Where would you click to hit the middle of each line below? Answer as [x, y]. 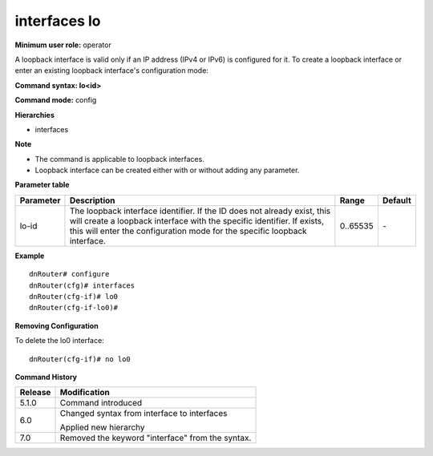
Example [30, 256]
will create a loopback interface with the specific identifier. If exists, [197, 220]
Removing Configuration [57, 325]
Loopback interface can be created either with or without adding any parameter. [167, 170]
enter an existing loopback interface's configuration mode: [111, 71]
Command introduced [101, 403]
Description [92, 200]
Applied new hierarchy [102, 427]
